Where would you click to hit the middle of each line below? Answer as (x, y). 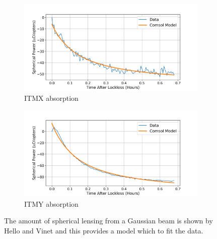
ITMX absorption (51, 98)
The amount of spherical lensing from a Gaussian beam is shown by (109, 221)
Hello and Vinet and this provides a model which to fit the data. (104, 230)
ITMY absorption (51, 203)
